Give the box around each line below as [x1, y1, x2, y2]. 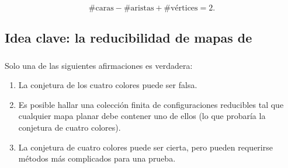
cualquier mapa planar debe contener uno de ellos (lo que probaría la [18, 110, 266, 122]
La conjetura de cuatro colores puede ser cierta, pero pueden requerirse [18, 141, 273, 153]
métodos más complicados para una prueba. [18, 152, 176, 164]
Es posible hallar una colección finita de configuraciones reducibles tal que [18, 98, 284, 110]
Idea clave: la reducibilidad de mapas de [5, 29, 252, 47]
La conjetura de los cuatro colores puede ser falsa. [18, 79, 197, 91]
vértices [171, 3, 198, 12]
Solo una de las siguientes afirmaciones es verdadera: [5, 59, 193, 71]
